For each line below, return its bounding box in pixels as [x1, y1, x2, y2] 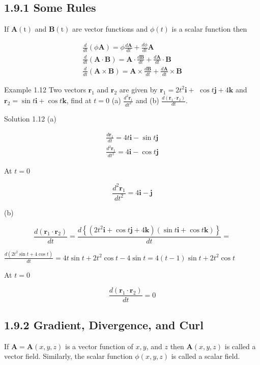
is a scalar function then [171, 23, 247, 34]
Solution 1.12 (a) [4, 113, 56, 124]
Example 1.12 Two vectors [4, 84, 86, 94]
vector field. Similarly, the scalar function [4, 351, 133, 361]
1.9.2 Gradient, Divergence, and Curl [4, 317, 204, 332]
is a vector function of [65, 340, 133, 351]
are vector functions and [72, 23, 148, 34]
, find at [66, 95, 92, 106]
